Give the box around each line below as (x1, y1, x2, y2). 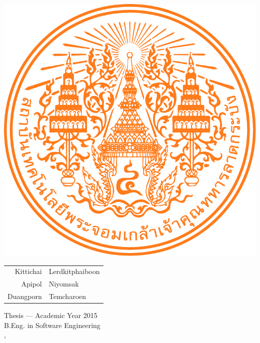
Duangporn (7, 291, 42, 301)
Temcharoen (48, 291, 86, 301)
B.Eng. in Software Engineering (4, 319, 100, 330)
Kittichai (14, 266, 42, 276)
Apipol (21, 278, 42, 289)
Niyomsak (48, 278, 79, 289)
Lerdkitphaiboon (48, 266, 100, 276)
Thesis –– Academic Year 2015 (4, 310, 97, 320)
